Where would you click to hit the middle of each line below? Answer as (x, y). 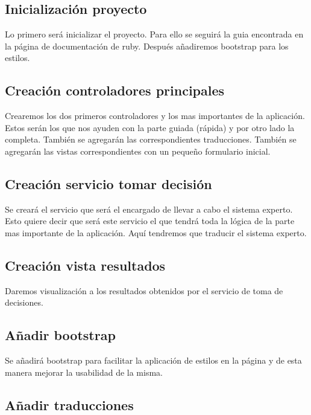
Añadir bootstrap (60, 335)
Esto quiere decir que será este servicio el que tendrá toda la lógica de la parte (150, 221)
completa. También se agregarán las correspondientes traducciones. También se (151, 139)
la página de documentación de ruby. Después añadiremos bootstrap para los (147, 46)
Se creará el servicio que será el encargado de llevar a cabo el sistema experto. (149, 209)
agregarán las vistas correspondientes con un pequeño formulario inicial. (138, 151)
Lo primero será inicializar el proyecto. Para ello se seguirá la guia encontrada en (154, 34)
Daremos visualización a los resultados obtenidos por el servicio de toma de (144, 290)
